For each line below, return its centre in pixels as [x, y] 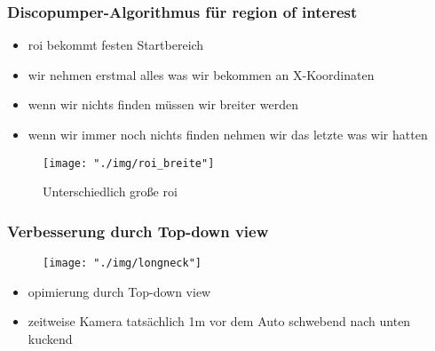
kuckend [50, 338]
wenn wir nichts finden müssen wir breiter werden [163, 104]
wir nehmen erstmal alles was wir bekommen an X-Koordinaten [201, 74]
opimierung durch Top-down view [119, 291]
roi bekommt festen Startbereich [116, 45]
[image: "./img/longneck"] [122, 263]
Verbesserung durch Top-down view [138, 231]
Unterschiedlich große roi [110, 191]
